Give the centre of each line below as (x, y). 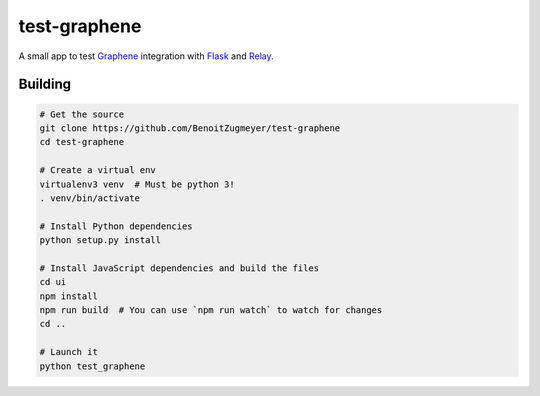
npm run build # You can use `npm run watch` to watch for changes (211, 310)
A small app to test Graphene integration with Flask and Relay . (146, 56)
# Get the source (82, 114)
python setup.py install (100, 240)
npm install (69, 296)
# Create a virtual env (98, 170)
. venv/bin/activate (89, 198)
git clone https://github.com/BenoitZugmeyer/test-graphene (190, 128)
